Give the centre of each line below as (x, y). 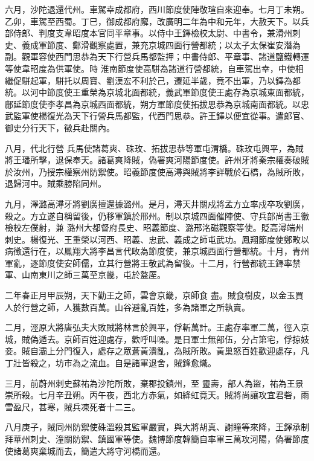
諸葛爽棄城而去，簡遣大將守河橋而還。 (89, 450)
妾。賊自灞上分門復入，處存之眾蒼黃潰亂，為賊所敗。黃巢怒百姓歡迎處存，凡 (157, 351)
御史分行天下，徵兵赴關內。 (60, 127)
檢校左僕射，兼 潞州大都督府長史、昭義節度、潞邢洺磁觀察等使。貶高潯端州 (154, 227)
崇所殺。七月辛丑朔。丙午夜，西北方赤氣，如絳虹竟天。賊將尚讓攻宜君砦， (153, 395)
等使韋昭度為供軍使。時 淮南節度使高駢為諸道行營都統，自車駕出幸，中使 (150, 68)
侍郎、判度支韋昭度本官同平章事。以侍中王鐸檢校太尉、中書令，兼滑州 (152, 33)
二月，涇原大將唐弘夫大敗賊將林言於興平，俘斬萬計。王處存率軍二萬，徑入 (153, 327)
